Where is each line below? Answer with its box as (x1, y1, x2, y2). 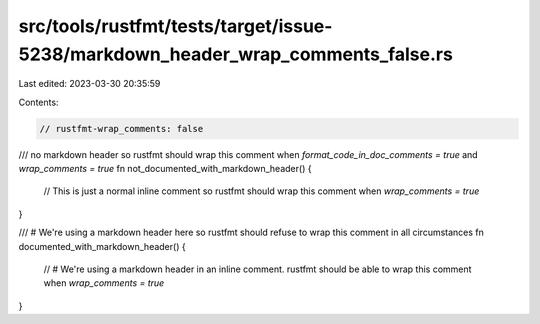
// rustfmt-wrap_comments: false (39, 123, 204, 134)
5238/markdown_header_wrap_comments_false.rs (18, 43, 454, 65)
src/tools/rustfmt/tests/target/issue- (18, 15, 333, 37)
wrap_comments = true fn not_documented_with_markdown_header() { (18, 163, 312, 175)
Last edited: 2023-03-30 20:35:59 (18, 78, 161, 90)
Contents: (18, 96, 59, 108)
